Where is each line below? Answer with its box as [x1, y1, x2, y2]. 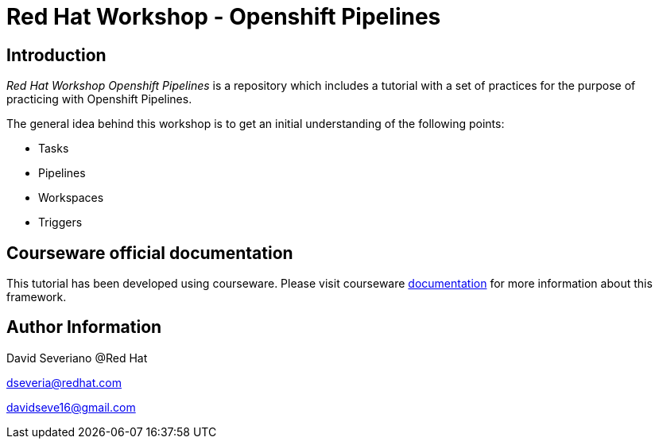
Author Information [6, 317, 162, 338]
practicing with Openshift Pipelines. [6, 92, 192, 106]
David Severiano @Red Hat [6, 350, 148, 365]
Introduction [6, 44, 107, 65]
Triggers [38, 215, 83, 230]
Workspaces [38, 191, 104, 205]
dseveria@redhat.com [6, 375, 122, 389]
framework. [6, 290, 67, 304]
